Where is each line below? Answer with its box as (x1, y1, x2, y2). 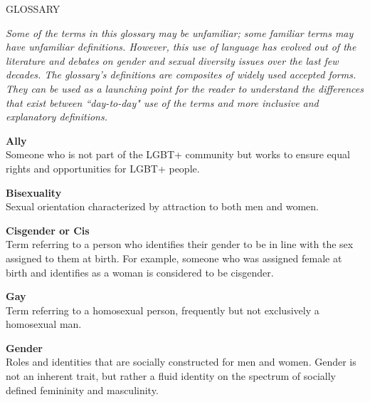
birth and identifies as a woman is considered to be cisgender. (6, 264, 274, 279)
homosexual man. (6, 316, 82, 331)
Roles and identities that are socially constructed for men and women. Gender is (6, 354, 356, 369)
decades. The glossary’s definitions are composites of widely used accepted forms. (6, 67, 356, 82)
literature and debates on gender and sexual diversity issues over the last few (6, 53, 339, 68)
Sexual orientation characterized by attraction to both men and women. (6, 199, 319, 214)
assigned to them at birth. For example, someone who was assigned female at (6, 250, 342, 265)
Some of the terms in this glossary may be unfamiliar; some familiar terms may (6, 25, 354, 40)
